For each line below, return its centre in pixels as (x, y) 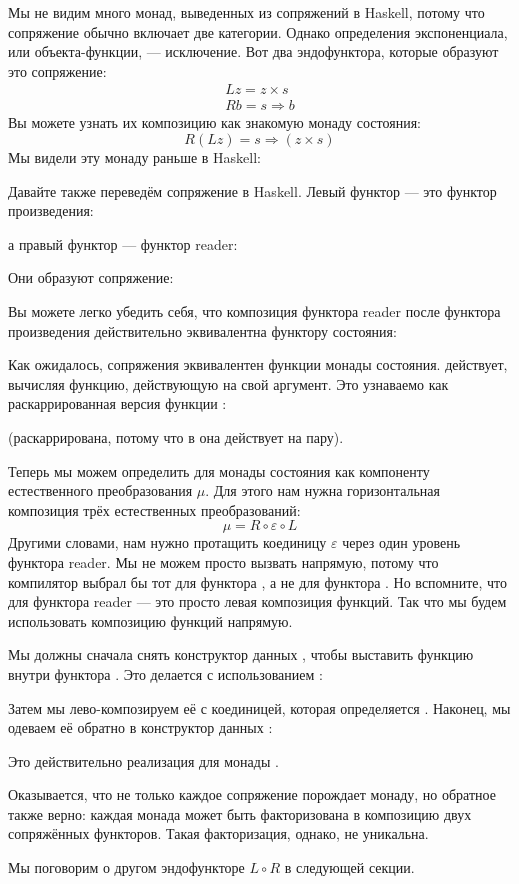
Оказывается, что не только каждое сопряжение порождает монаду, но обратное (252, 794)
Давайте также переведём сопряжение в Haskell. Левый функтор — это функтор (252, 190)
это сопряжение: (57, 70)
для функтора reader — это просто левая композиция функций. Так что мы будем (257, 601)
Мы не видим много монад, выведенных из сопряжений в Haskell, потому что (246, 12)
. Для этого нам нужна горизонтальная (322, 490)
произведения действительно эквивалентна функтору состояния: (202, 330)
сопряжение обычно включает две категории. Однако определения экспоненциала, (258, 31)
